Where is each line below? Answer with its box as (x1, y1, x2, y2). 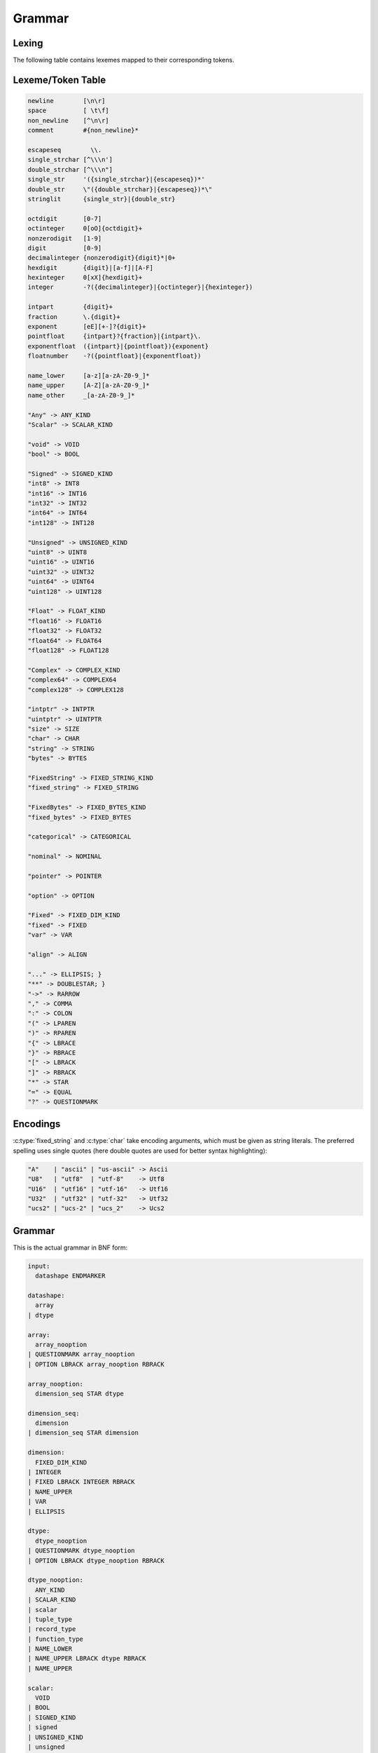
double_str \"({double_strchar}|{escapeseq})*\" (27, 185, 213, 193)
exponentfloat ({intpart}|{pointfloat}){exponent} (27, 342, 209, 350)
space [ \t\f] (27, 107, 110, 115)
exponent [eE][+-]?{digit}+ (27, 323, 146, 331)
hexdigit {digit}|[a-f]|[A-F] (27, 264, 154, 271)
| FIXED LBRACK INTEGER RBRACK (27, 1478, 136, 1486)
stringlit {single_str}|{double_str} (27, 195, 176, 203)
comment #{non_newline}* (27, 126, 139, 135)
